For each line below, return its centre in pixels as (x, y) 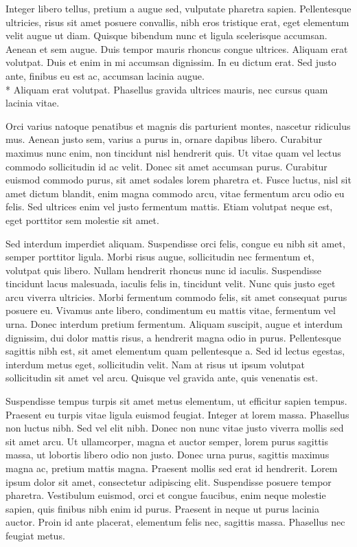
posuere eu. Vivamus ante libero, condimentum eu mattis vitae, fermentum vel (171, 310)
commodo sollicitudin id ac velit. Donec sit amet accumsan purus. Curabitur (166, 166)
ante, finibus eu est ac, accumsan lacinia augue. (105, 75)
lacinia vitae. (33, 103)
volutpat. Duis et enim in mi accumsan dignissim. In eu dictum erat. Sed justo (171, 62)
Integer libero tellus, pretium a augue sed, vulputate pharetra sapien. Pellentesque (178, 8)
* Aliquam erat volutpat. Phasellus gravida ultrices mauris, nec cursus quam (167, 89)
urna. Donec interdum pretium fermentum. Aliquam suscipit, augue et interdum (174, 324)
